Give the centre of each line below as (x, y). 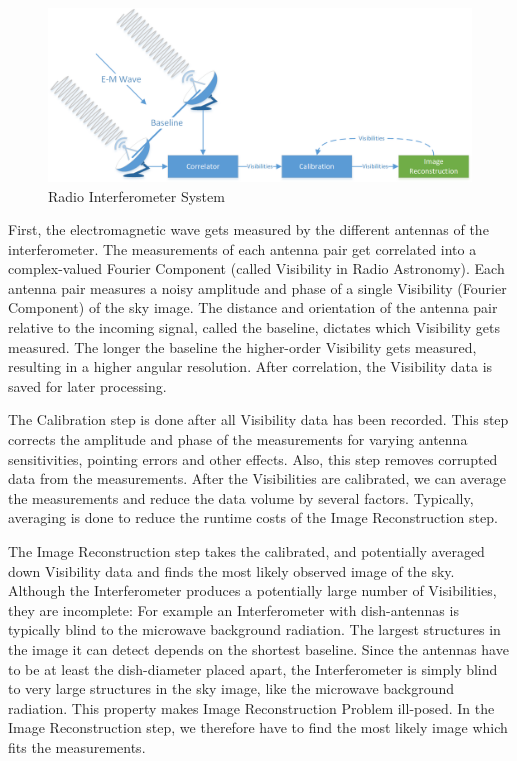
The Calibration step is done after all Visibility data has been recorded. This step (258, 419)
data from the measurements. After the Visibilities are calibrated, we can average (257, 478)
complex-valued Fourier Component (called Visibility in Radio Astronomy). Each (256, 268)
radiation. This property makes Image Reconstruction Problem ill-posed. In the (251, 707)
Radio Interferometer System (136, 195)
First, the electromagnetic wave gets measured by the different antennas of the (248, 229)
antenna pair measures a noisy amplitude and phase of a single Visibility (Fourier (257, 287)
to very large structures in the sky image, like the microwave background (231, 688)
